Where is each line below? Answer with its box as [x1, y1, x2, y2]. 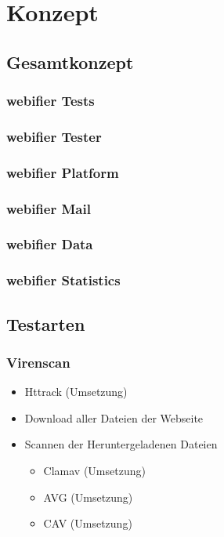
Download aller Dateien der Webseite [24, 409, 204, 426]
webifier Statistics [6, 270, 121, 290]
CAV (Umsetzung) [43, 515, 132, 532]
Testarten [6, 311, 85, 336]
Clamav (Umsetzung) [43, 463, 146, 478]
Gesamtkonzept [6, 49, 134, 74]
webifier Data [6, 234, 93, 254]
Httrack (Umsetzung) [24, 383, 128, 400]
